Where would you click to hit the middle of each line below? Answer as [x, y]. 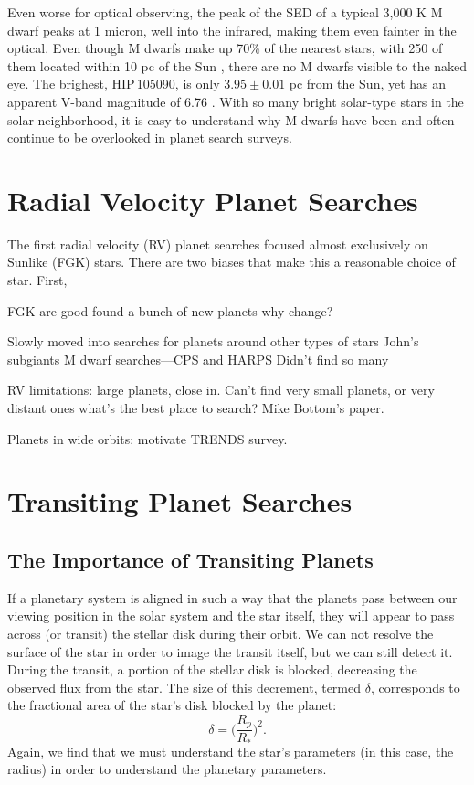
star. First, [37, 280]
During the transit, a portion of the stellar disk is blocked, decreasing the [212, 669]
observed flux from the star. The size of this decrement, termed [184, 687]
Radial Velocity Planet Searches [213, 200]
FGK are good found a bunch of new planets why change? [170, 310]
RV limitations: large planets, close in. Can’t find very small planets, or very [221, 390]
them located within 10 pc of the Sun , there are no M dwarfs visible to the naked [237, 65]
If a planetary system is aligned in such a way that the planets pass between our [232, 597]
